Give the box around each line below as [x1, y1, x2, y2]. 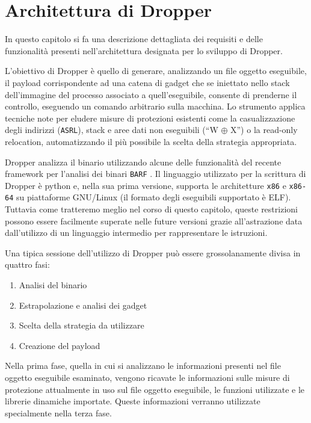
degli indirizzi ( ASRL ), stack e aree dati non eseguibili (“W [5, 123, 218, 136]
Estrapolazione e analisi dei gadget [19, 298, 147, 311]
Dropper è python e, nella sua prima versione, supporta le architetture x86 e [5, 179, 286, 191]
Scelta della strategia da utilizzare [19, 319, 144, 332]
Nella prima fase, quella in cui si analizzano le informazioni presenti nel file [5, 359, 281, 372]
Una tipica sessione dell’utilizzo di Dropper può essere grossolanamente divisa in [5, 246, 301, 259]
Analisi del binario [19, 279, 87, 291]
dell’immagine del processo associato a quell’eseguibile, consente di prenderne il [5, 88, 297, 100]
